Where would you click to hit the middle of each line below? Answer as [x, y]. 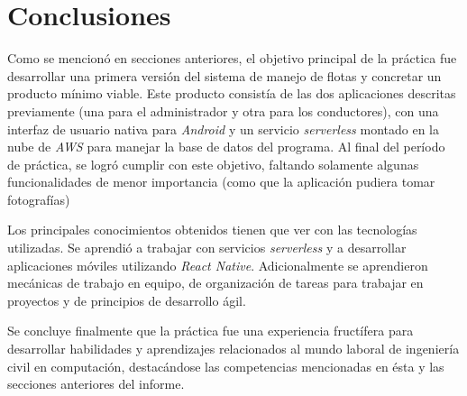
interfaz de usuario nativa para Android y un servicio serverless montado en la [223, 129]
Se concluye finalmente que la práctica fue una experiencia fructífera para [211, 331]
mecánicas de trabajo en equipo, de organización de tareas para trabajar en [215, 283]
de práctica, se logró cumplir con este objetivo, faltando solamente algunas [213, 164]
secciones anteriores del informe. [96, 384]
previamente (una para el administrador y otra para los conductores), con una [223, 111]
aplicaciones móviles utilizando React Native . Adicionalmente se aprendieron [218, 265]
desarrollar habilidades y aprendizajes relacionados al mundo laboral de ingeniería [233, 349]
